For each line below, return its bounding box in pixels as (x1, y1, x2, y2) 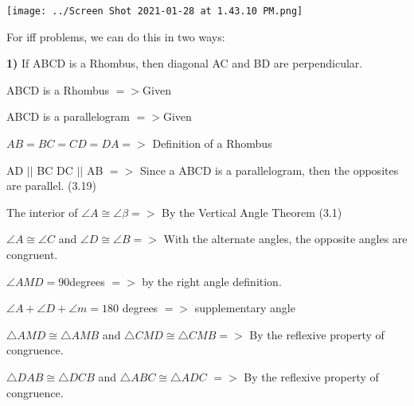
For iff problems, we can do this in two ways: (6, 28, 225, 44)
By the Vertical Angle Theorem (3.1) (162, 203, 342, 220)
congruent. (6, 246, 58, 262)
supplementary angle (194, 300, 295, 316)
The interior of (6, 203, 78, 220)
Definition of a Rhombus (152, 135, 272, 152)
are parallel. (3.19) (6, 177, 96, 194)
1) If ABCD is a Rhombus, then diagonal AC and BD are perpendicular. (6, 55, 363, 72)
